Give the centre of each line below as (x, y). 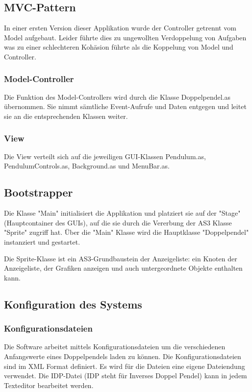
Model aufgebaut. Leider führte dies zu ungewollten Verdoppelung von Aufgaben (125, 37)
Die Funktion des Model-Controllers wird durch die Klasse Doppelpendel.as (117, 97)
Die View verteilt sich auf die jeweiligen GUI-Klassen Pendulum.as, (105, 156)
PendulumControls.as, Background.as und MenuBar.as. (87, 166)
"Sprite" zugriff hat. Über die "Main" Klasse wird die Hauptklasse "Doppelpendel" (126, 232)
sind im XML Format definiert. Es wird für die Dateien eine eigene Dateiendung (125, 366)
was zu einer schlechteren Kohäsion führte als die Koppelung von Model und (119, 47)
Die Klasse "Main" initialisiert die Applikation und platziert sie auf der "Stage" (122, 213)
